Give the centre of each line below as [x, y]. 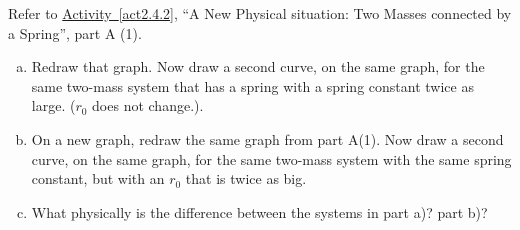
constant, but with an [98, 178]
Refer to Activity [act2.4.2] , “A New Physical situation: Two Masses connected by [260, 13]
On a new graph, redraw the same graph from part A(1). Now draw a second [267, 138]
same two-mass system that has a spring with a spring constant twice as [252, 85]
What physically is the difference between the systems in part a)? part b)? [259, 211]
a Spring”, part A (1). [75, 32]
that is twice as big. [246, 178]
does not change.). [148, 105]
